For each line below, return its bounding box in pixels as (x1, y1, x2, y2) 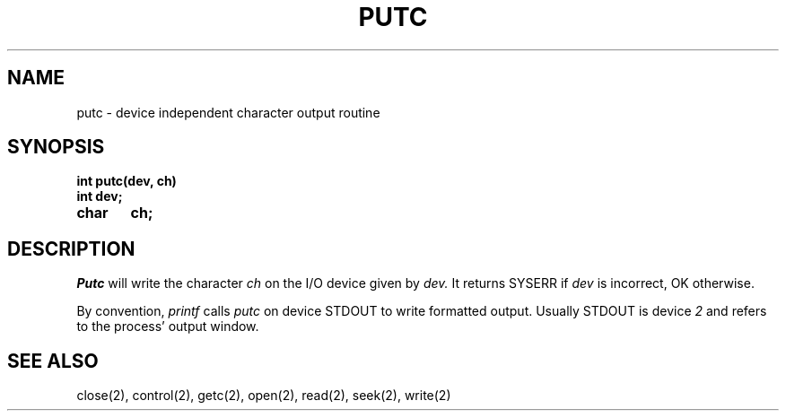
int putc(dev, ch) (76, 173, 177, 189)
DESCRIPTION (7, 237, 135, 260)
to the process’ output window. (76, 318, 259, 335)
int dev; (76, 188, 123, 205)
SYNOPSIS (7, 135, 105, 159)
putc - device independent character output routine (76, 104, 380, 120)
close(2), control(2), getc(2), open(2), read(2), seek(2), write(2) (76, 388, 451, 404)
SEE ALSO (7, 349, 99, 372)
